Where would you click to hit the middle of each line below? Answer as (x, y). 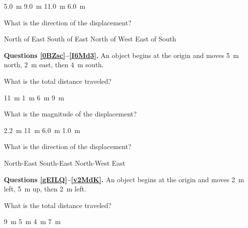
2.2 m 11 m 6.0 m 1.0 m (42, 130)
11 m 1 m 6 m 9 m (34, 97)
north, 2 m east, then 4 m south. (54, 65)
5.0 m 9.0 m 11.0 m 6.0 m (45, 6)
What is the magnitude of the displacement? (70, 114)
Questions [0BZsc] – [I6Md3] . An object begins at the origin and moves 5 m (122, 55)
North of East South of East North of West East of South (90, 39)
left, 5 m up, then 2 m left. (45, 189)
